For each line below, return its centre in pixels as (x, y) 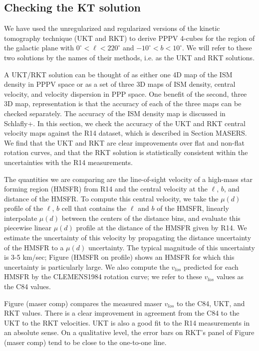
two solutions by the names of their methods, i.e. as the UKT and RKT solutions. (129, 57)
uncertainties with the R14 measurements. (68, 162)
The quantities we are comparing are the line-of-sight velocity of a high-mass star (128, 179)
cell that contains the (94, 208)
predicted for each (211, 266)
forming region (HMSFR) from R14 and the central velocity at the (106, 189)
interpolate (21, 218)
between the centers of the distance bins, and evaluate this (151, 218)
